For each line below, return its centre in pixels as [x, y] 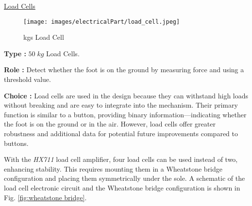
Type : [15, 53]
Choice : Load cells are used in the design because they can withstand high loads [126, 95]
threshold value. [27, 79]
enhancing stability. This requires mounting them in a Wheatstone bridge [113, 168]
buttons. [16, 143]
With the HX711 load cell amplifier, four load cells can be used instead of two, [121, 159]
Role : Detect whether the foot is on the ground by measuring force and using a [124, 70]
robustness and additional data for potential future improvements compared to [121, 133]
